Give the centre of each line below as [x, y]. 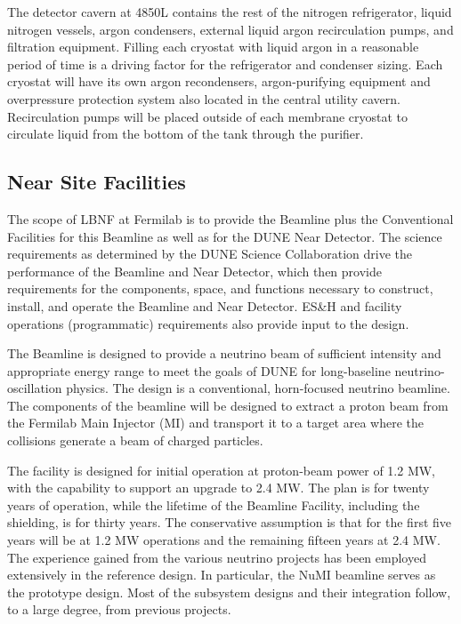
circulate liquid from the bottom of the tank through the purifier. [186, 134]
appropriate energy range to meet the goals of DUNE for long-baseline [199, 370]
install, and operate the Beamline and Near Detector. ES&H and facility [205, 305]
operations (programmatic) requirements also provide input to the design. [208, 323]
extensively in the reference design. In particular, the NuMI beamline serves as [222, 575]
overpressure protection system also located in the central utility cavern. [204, 98]
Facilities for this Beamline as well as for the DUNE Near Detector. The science [225, 236]
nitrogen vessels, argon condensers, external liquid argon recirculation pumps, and [230, 29]
